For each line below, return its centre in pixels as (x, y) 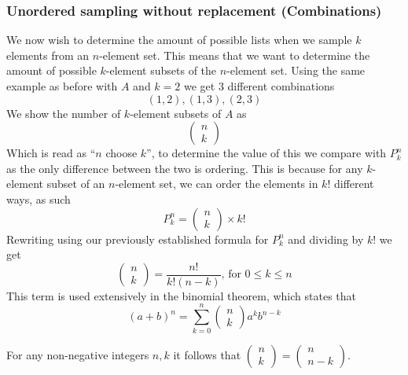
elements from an (48, 55)
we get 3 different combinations (259, 86)
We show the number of (64, 113)
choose (121, 153)
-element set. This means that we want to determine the (235, 55)
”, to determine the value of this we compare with (266, 153)
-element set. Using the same (296, 70)
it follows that (207, 354)
